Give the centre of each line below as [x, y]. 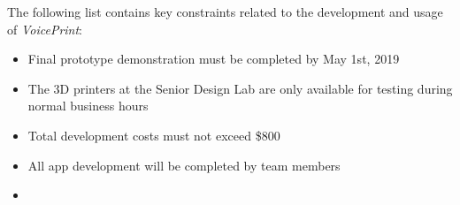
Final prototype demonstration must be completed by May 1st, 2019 [214, 59]
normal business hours [88, 106]
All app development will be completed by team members [184, 165]
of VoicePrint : [45, 29]
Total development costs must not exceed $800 [154, 135]
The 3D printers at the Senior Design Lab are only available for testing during [240, 88]
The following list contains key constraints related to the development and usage [225, 11]
